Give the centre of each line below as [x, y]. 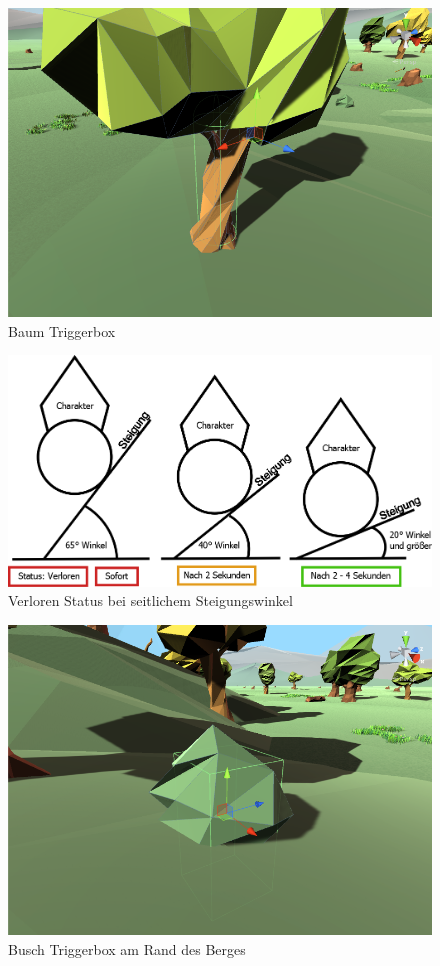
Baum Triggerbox [62, 330]
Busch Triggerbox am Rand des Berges [127, 948]
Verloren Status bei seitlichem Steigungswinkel [150, 600]
